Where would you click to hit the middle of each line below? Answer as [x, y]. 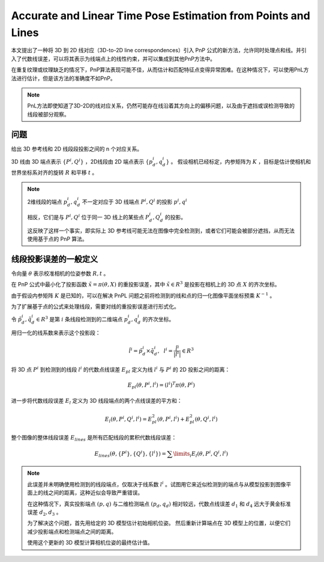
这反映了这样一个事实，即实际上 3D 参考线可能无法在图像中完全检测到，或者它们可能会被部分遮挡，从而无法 [161, 231]
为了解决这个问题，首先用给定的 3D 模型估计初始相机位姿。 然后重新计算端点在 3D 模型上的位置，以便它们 [159, 523]
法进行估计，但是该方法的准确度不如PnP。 [64, 78]
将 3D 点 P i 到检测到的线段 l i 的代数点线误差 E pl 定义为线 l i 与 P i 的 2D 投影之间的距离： [121, 370]
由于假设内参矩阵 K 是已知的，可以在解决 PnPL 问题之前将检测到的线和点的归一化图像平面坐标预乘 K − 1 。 [143, 295]
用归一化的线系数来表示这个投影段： [56, 333]
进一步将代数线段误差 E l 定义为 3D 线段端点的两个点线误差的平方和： [97, 401]
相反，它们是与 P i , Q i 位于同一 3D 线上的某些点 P [88, 217]
